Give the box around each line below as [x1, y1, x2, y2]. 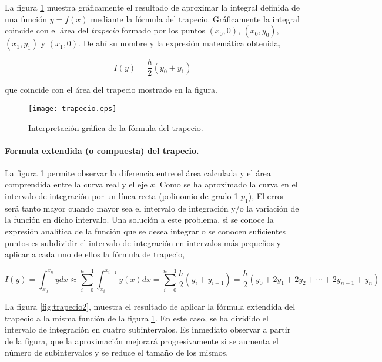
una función [5, 12, 47, 25]
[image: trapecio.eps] [28, 104, 117, 113]
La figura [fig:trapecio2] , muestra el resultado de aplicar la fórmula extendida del [5, 300, 296, 313]
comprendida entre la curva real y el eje [5, 178, 148, 190]
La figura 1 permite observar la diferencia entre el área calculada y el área [5, 166, 271, 179]
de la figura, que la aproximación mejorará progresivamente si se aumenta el [5, 334, 279, 347]
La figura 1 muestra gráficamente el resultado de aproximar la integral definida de [5, 1, 300, 13]
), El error [248, 190, 285, 202]
